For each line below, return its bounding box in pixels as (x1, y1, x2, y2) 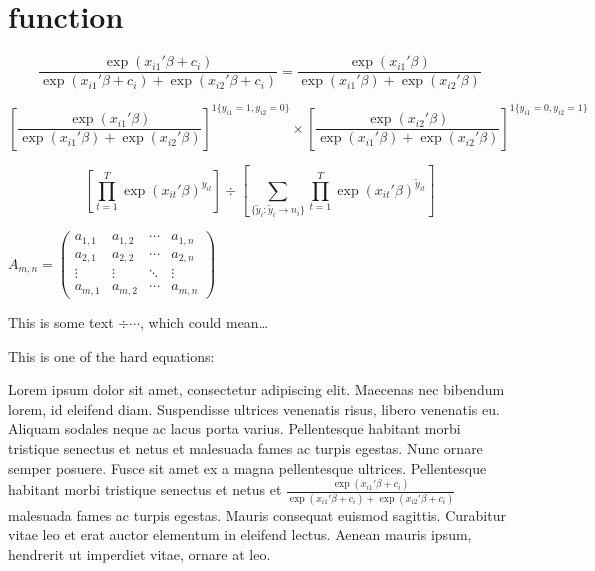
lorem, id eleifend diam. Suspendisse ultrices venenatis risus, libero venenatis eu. (8, 398, 500, 419)
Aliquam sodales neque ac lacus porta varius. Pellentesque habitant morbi (8, 418, 461, 439)
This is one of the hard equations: (8, 345, 215, 366)
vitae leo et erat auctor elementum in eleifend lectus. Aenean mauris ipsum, (8, 524, 472, 545)
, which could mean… (140, 311, 269, 332)
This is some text (8, 311, 114, 332)
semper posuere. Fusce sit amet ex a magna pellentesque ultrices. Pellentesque (8, 457, 487, 478)
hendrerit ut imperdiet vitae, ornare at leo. (8, 543, 271, 564)
